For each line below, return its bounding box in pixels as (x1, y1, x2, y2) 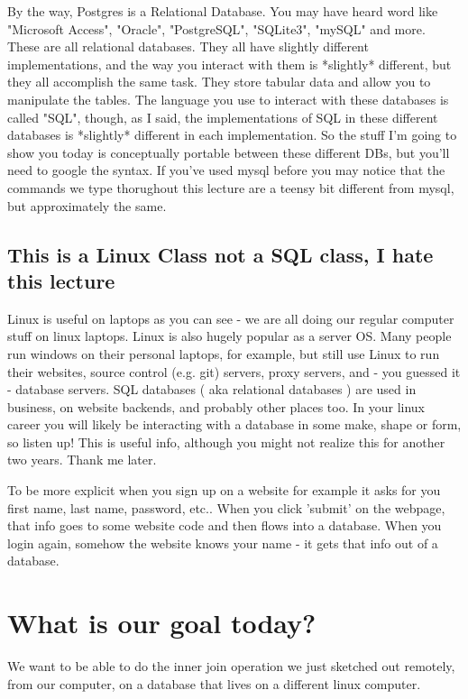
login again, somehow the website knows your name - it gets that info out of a (7, 533, 438, 552)
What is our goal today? (7, 604, 317, 641)
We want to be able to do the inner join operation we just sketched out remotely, (7, 657, 455, 676)
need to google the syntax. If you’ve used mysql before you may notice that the (7, 161, 445, 179)
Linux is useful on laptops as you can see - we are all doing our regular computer (7, 308, 454, 327)
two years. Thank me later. (7, 450, 157, 469)
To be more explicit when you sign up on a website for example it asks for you (7, 481, 441, 500)
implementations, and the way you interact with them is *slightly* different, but (7, 54, 452, 73)
